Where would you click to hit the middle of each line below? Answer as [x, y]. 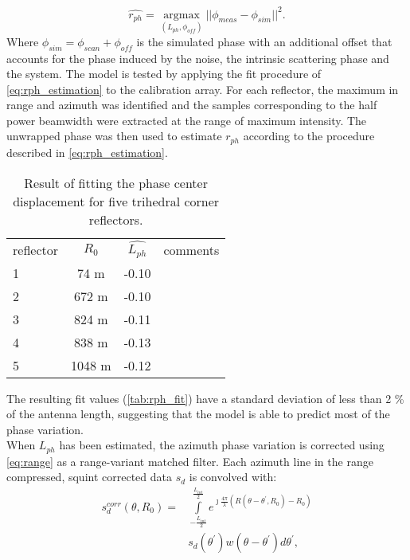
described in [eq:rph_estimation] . [87, 152]
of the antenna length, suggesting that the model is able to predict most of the [198, 414]
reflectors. [116, 219]
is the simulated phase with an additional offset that [264, 41]
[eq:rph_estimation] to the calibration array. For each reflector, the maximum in [203, 89]
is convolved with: [233, 477]
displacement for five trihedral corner [116, 201]
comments [191, 249]
